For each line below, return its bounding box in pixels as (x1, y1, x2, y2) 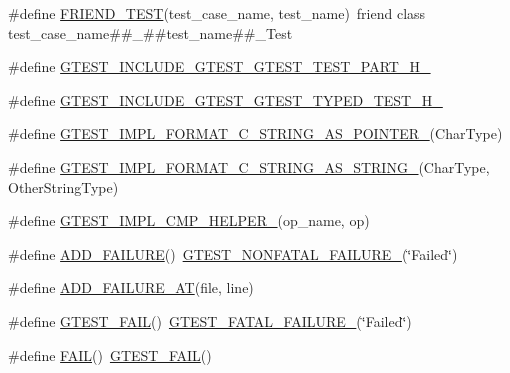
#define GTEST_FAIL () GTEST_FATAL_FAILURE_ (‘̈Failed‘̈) (8, 310, 412, 331)
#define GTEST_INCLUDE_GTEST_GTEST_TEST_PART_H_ (8, 56, 431, 77)
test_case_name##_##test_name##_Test (8, 22, 293, 43)
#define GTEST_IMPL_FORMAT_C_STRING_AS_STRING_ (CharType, (8, 156, 490, 177)
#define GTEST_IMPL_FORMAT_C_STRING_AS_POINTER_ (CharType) (8, 123, 503, 144)
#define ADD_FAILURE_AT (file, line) (8, 277, 254, 298)
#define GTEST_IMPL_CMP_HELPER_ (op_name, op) (8, 210, 370, 231)
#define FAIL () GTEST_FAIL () (8, 344, 212, 365)
